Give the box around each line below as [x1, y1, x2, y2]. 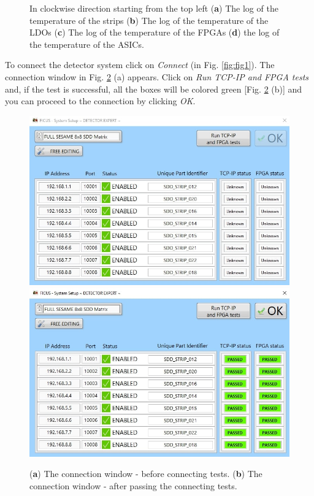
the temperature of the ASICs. [29, 37, 144, 50]
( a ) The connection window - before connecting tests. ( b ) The [29, 467, 262, 480]
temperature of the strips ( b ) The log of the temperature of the [29, 13, 269, 26]
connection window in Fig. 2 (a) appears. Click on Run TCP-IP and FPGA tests [5, 70, 309, 83]
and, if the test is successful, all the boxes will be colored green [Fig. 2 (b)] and [5, 82, 302, 95]
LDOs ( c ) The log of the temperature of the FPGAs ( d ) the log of [29, 26, 280, 39]
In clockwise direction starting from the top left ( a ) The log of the [29, 2, 278, 14]
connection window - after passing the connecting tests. [29, 479, 237, 492]
